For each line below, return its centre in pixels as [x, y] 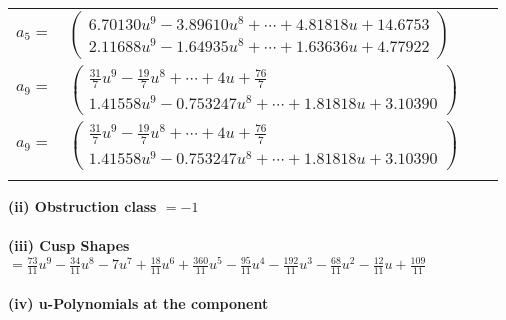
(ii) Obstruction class [82, 205]
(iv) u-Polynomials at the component [138, 302]
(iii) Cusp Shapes [69, 245]
